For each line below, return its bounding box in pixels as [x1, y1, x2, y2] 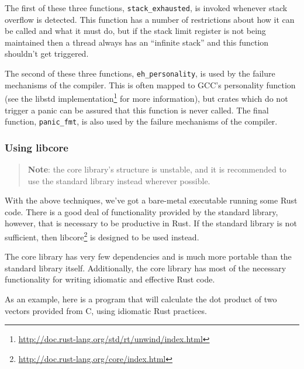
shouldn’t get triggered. [5, 47, 89, 60]
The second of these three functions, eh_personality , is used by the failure [5, 67, 275, 80]
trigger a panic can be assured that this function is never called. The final [5, 104, 269, 116]
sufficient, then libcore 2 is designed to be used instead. [5, 229, 199, 243]
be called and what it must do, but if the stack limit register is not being [5, 25, 266, 37]
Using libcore [5, 140, 68, 154]
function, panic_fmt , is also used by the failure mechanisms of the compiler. [5, 115, 278, 127]
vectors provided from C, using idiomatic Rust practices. [5, 304, 207, 316]
